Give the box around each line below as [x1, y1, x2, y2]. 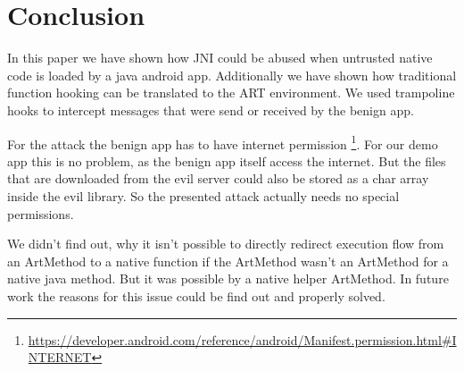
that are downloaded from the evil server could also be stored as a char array [7, 169, 429, 188]
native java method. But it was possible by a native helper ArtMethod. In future [7, 269, 449, 288]
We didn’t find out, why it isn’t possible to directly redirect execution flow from [7, 234, 444, 253]
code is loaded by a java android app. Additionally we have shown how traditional [7, 65, 457, 84]
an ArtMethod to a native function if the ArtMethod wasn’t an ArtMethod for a [7, 251, 449, 270]
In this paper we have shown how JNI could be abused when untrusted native [7, 48, 433, 67]
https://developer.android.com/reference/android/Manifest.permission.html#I [28, 330, 457, 349]
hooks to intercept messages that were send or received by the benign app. [7, 100, 414, 119]
